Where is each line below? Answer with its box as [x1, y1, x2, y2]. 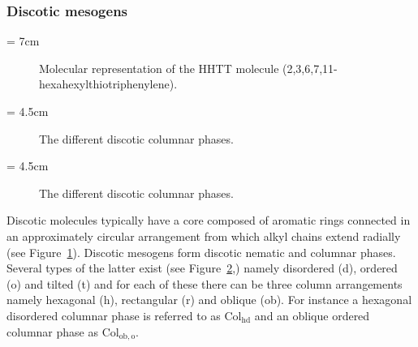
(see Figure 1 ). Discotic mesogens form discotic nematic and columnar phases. [6, 243, 396, 260]
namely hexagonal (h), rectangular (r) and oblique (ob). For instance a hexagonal [6, 291, 412, 308]
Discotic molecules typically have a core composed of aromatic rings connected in [6, 212, 411, 229]
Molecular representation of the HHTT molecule [39, 59, 279, 76]
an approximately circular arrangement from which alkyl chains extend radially [6, 227, 401, 244]
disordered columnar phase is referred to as [6, 306, 221, 323]
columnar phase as [6, 323, 98, 340]
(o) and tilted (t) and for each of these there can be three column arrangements [6, 275, 403, 292]
